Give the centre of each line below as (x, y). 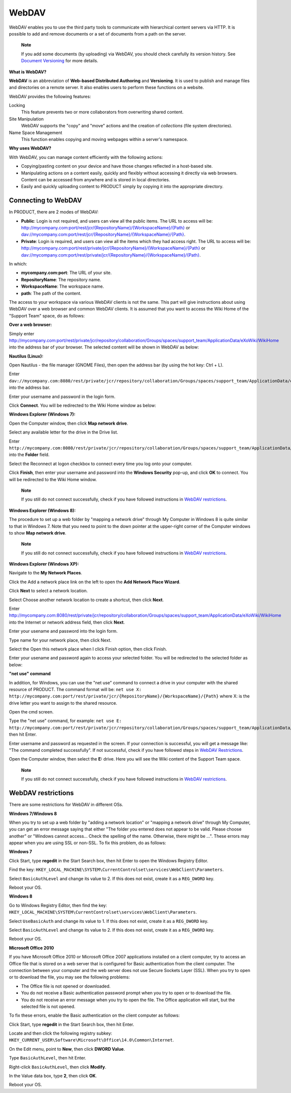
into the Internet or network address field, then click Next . (67, 622)
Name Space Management (36, 132)
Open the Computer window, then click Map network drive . (69, 423)
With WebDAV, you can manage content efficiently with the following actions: (86, 157)
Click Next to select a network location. (48, 591)
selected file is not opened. (48, 1006)
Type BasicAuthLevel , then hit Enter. (48, 1058)
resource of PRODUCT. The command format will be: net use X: (75, 689)
